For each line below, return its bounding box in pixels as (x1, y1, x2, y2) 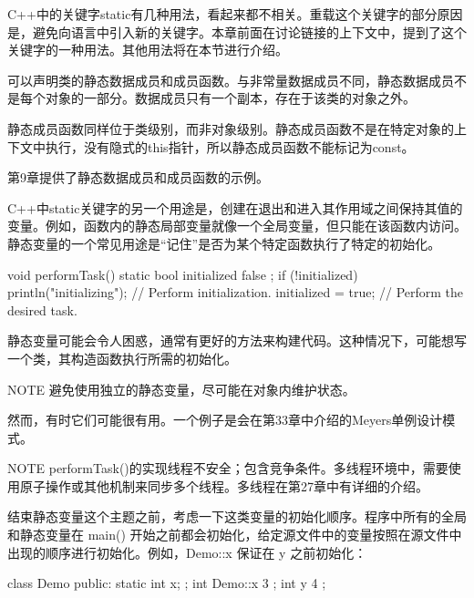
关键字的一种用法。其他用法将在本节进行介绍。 (7, 40, 288, 59)
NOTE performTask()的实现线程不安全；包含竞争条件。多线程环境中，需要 (7, 459, 448, 478)
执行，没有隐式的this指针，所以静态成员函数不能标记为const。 (45, 137, 415, 156)
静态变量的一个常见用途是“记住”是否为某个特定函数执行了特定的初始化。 (7, 233, 441, 253)
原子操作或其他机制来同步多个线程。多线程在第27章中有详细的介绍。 (19, 476, 428, 495)
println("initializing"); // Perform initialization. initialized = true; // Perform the (7, 283, 464, 302)
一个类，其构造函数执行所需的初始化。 (7, 348, 237, 367)
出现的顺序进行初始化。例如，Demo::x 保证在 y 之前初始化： (7, 542, 367, 562)
